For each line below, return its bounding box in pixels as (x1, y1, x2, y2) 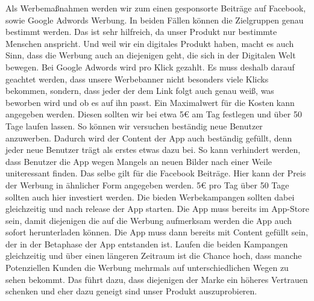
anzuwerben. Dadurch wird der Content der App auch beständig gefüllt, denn (5, 131, 292, 144)
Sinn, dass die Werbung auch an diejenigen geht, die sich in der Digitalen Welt (5, 49, 296, 61)
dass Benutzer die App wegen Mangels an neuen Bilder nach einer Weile (5, 155, 272, 167)
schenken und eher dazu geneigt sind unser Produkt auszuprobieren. (5, 285, 257, 297)
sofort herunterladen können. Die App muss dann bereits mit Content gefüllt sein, (5, 226, 309, 238)
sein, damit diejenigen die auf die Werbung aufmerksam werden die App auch (5, 214, 292, 226)
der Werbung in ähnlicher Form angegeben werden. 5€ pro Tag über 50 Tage (5, 178, 289, 191)
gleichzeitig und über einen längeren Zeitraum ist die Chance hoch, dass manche (5, 249, 302, 262)
